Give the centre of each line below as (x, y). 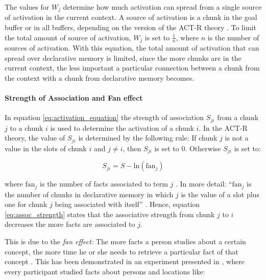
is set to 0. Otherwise (188, 148)
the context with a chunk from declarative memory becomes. (100, 77)
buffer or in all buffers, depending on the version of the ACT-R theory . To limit (130, 27)
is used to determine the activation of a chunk (122, 127)
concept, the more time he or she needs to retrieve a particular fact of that (122, 251)
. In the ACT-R (223, 127)
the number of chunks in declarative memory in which (89, 194)
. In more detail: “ (204, 184)
